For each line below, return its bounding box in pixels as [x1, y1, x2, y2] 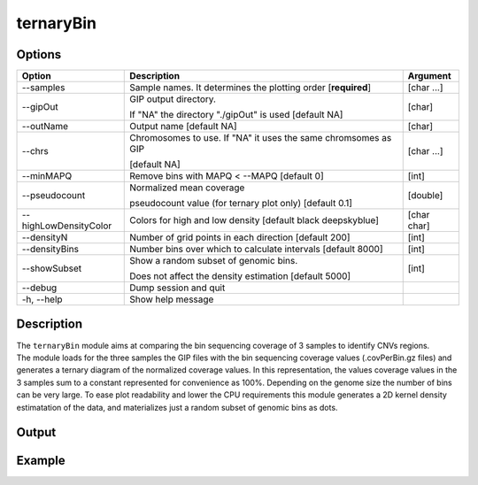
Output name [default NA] [129, 120, 238, 133]
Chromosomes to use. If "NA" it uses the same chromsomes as [129, 132, 392, 144]
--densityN [21, 231, 68, 243]
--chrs [21, 145, 49, 158]
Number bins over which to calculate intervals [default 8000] [129, 243, 383, 256]
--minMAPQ [21, 170, 73, 182]
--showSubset [21, 262, 82, 274]
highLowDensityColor [21, 219, 112, 232]
